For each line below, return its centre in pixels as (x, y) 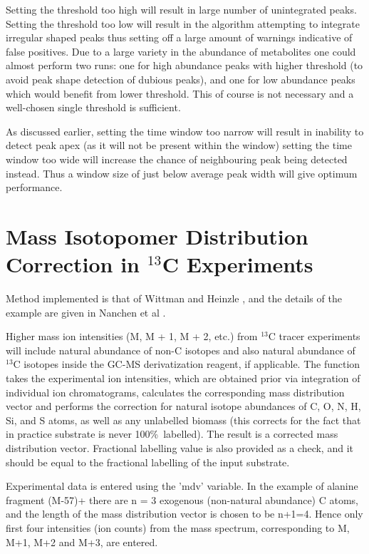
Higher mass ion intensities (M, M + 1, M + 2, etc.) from (132, 336)
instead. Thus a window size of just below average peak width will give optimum (182, 173)
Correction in (73, 264)
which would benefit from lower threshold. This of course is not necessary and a (180, 93)
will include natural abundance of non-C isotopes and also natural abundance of (181, 350)
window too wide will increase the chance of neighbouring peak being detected (177, 159)
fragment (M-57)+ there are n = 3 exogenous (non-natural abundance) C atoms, (182, 499)
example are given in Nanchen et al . (86, 312)
